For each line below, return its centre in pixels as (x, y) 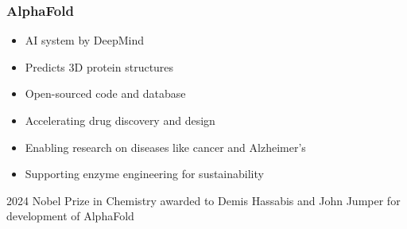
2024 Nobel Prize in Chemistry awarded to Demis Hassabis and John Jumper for (203, 200)
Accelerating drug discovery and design (120, 120)
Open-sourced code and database (105, 93)
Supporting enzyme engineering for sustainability (144, 174)
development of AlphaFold (70, 216)
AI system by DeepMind (85, 40)
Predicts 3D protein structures (99, 66)
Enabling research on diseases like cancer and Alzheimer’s (165, 147)
